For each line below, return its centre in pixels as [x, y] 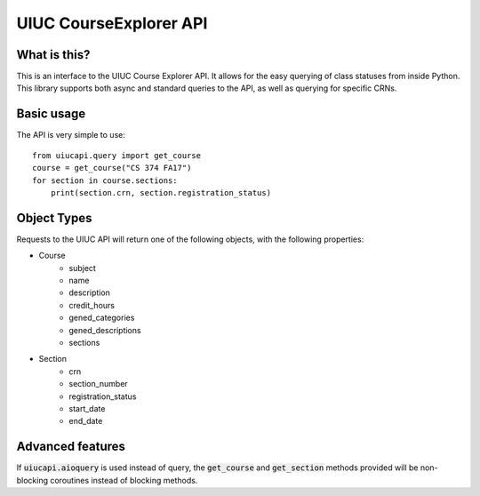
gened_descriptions [105, 330]
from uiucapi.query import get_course [117, 155]
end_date [86, 421]
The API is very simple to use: [71, 135]
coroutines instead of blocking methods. [124, 480]
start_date [87, 408]
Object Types [54, 218]
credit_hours [92, 305]
